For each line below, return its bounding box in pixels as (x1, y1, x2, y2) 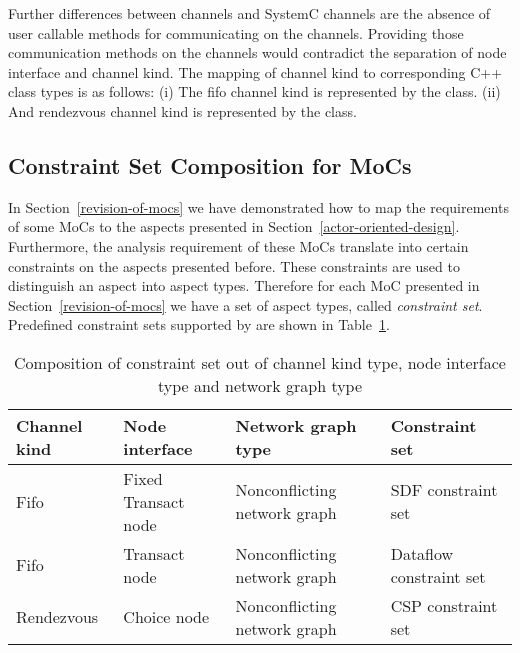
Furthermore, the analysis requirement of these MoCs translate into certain (8, 235, 469, 256)
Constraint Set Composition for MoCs (8, 149, 412, 180)
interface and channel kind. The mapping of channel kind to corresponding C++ (8, 61, 503, 82)
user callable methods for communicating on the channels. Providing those (8, 22, 464, 43)
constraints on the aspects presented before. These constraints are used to (8, 255, 460, 276)
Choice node (123, 605, 210, 629)
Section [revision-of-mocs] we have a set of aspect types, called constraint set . (8, 294, 483, 315)
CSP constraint (390, 593, 498, 617)
